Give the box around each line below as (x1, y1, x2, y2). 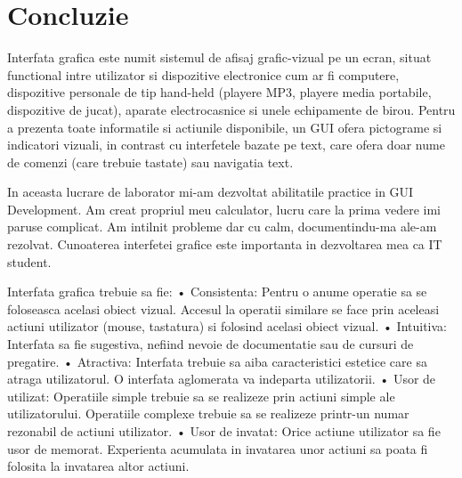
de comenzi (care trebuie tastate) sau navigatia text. (7, 152, 294, 171)
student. (7, 252, 52, 271)
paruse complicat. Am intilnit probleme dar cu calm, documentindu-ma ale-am (7, 217, 437, 236)
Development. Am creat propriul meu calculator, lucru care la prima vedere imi (7, 199, 441, 218)
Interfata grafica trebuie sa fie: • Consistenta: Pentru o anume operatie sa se (7, 282, 427, 301)
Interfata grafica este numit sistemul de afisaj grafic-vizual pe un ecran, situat (7, 48, 432, 67)
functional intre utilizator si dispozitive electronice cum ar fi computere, (7, 65, 400, 84)
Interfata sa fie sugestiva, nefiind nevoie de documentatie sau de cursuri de (7, 335, 414, 353)
